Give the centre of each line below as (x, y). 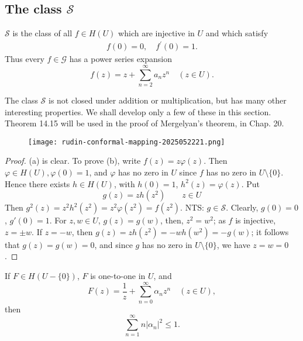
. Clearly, (242, 207)
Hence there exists (37, 183)
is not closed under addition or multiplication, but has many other (167, 100)
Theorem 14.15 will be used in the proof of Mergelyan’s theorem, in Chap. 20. (144, 123)
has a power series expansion (121, 59)
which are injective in (156, 33)
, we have (233, 244)
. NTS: (192, 207)
